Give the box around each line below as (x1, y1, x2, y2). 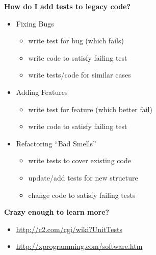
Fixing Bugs (16, 18, 54, 29)
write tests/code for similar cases (28, 69, 131, 80)
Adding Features (16, 86, 68, 97)
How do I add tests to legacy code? (4, 1, 131, 11)
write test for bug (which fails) (28, 35, 124, 46)
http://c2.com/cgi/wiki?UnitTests (16, 223, 123, 234)
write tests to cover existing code (28, 155, 131, 166)
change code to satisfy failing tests (28, 189, 136, 200)
